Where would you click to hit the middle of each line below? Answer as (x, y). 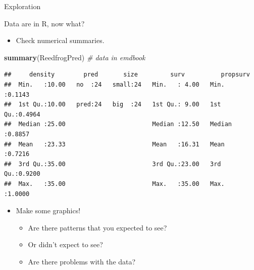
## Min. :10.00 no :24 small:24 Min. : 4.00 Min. (114, 84)
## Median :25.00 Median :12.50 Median (118, 124)
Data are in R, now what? (44, 23)
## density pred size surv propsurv (127, 75)
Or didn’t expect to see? (65, 244)
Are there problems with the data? (82, 261)
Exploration (22, 6)
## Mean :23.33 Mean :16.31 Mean (114, 144)
